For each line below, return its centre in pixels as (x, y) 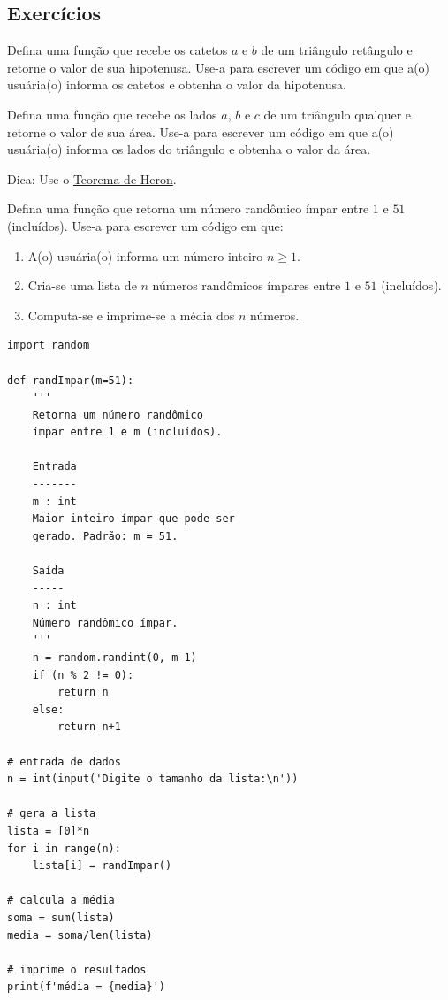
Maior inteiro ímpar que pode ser (133, 519)
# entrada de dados (64, 762)
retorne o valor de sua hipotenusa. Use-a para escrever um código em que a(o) (219, 67)
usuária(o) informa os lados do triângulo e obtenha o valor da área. (189, 149)
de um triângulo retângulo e (337, 50)
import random (49, 346)
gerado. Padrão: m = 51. (105, 536)
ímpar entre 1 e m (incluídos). (127, 432)
